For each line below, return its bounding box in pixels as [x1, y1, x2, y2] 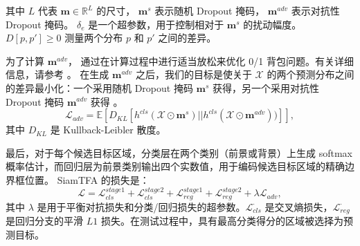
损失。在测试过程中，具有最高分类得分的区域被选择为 [100, 214, 343, 228]
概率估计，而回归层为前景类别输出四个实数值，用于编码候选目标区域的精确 [6, 159, 345, 173]
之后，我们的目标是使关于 [135, 67, 252, 82]
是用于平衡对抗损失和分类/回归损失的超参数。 [37, 199, 246, 214]
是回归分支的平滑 [6, 214, 83, 228]
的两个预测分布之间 [267, 67, 354, 82]
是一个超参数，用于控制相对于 [88, 17, 224, 31]
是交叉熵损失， [264, 199, 333, 214]
